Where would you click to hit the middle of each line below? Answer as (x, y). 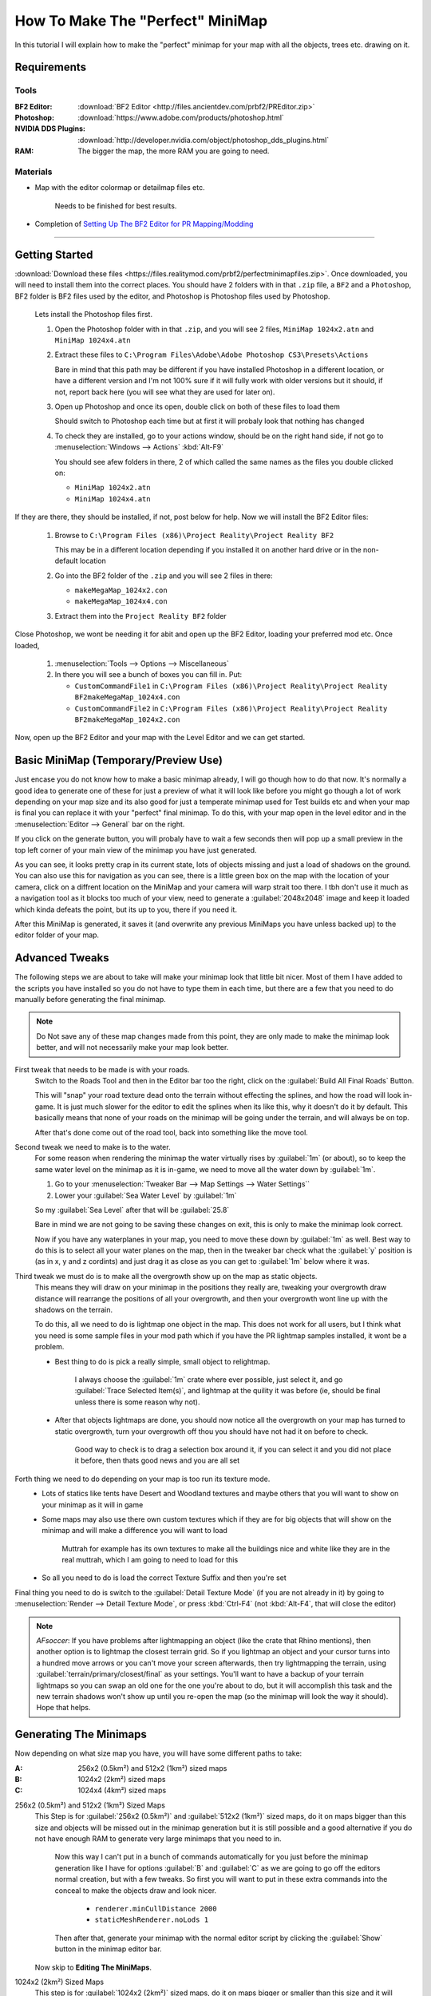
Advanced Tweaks (62, 958)
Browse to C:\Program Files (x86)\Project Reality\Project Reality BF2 (194, 535)
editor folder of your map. (57, 935)
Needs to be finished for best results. (116, 206)
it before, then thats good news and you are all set (157, 1460)
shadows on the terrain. (74, 1310)
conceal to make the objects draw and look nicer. (136, 1890)
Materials (34, 172)
